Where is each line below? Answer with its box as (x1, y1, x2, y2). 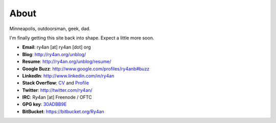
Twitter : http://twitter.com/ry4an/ (22, 87, 93, 93)
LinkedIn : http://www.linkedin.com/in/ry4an (22, 72, 114, 79)
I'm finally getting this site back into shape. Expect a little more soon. (9, 35, 154, 41)
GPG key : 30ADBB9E (22, 101, 67, 107)
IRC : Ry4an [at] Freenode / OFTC (22, 94, 92, 101)
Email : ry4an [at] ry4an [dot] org (22, 44, 91, 51)
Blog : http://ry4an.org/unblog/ (22, 51, 86, 57)
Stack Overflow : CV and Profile (22, 80, 89, 86)
